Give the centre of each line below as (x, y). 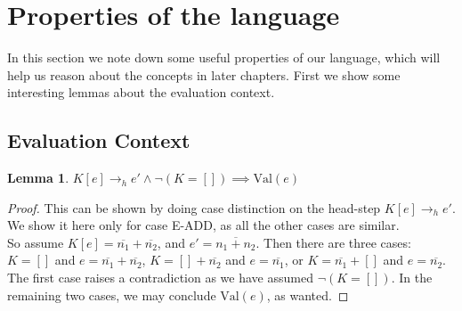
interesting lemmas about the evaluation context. (141, 92)
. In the (412, 278)
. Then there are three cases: (333, 242)
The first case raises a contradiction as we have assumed (160, 278)
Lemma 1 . (38, 178)
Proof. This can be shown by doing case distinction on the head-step (194, 207)
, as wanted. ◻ (308, 295)
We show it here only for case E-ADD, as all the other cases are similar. (203, 225)
